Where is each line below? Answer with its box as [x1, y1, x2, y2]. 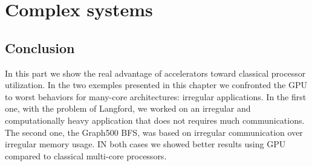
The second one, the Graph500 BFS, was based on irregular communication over [5, 126, 303, 138]
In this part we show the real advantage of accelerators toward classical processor [5, 66, 306, 79]
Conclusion [5, 38, 75, 57]
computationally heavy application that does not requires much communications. [5, 113, 305, 126]
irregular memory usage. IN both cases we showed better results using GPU [5, 138, 286, 150]
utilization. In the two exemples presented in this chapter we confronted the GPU [5, 78, 307, 91]
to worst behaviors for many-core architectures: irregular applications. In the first [5, 90, 307, 103]
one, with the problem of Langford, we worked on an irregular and [5, 102, 251, 115]
